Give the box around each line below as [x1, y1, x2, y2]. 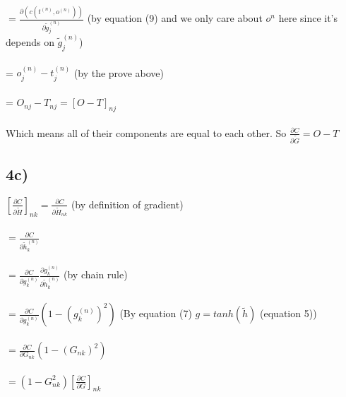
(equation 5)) [260, 306, 317, 321]
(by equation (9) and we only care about [87, 11, 263, 25]
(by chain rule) [64, 267, 128, 282]
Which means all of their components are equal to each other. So [6, 125, 287, 140]
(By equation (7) [119, 306, 192, 321]
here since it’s [278, 11, 338, 25]
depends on [6, 35, 54, 49]
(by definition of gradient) [71, 196, 184, 211]
